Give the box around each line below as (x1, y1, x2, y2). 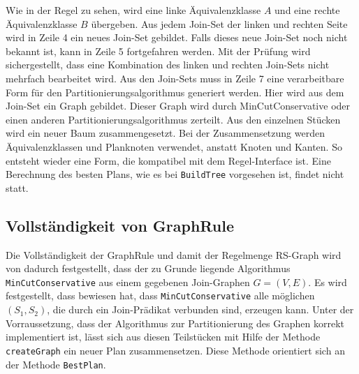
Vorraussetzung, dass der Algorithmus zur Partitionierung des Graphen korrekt (6, 315, 344, 330)
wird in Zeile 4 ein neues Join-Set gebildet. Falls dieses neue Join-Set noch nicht (6, 30, 348, 45)
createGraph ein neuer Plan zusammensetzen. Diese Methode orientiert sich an (6, 343, 345, 357)
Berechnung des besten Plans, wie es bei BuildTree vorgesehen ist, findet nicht (6, 167, 344, 181)
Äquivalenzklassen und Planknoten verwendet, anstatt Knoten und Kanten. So (6, 139, 342, 154)
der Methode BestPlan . (6, 357, 106, 371)
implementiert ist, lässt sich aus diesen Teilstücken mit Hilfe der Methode (6, 329, 321, 344)
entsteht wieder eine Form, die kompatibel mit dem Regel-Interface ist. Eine (6, 153, 331, 167)
